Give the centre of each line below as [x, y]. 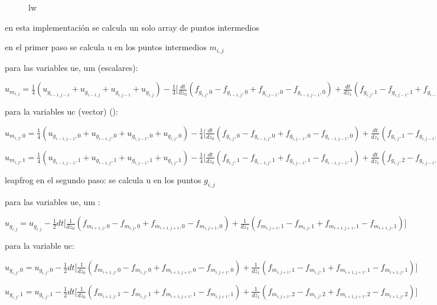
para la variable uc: [40, 246]
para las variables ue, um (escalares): [71, 67]
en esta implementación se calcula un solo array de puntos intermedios [132, 27]
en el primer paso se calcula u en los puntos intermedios [106, 47]
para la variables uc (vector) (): [61, 111]
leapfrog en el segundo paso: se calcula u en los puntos [103, 179]
